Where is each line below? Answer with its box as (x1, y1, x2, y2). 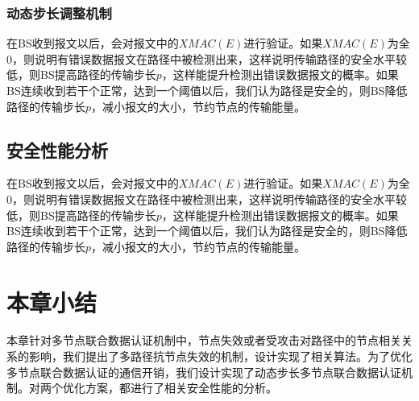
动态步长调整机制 (6, 2, 112, 23)
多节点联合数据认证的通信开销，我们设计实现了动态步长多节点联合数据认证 (6, 363, 401, 380)
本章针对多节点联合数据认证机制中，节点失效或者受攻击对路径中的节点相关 (6, 332, 401, 349)
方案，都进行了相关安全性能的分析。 (85, 379, 277, 396)
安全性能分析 (6, 137, 108, 162)
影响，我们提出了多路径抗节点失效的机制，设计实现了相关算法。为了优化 (28, 348, 413, 365)
